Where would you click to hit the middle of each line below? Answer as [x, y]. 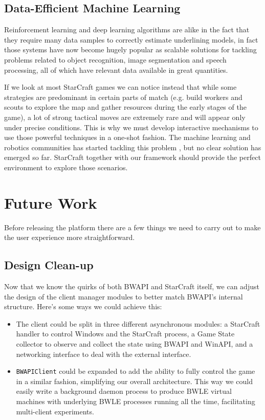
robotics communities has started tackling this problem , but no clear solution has [133, 147]
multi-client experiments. [55, 411]
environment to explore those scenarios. [66, 167]
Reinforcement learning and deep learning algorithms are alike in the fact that [127, 29]
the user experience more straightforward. [70, 237]
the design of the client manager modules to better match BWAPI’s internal [124, 296]
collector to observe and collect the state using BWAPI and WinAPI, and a [135, 344]
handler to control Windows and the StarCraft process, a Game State [125, 334]
